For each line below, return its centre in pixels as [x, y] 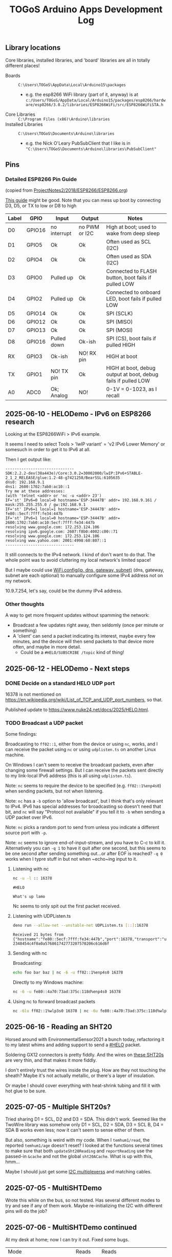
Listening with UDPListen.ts [42, 916]
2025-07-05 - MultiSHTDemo [54, 1188]
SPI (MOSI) [120, 330]
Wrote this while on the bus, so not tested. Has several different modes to [83, 1200]
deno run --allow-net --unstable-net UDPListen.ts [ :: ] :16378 [80, 926]
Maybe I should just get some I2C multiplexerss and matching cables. [79, 1172]
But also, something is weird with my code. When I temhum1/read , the [78, 1140]
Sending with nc [30, 953]
